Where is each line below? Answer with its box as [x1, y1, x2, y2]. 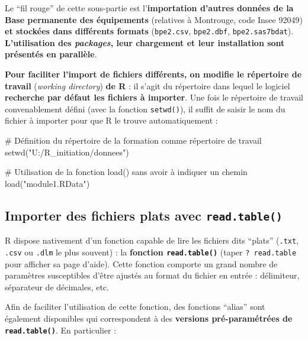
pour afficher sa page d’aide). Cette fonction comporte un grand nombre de [5, 257, 278, 270]
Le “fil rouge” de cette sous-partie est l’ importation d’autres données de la [5, 2, 294, 14]
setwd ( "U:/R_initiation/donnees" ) [5, 145, 129, 158]
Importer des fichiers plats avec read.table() [5, 206, 283, 224]
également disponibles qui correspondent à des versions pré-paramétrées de [5, 312, 293, 324]
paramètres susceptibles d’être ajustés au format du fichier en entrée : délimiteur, [5, 269, 300, 281]
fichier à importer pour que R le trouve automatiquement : [5, 114, 218, 127]
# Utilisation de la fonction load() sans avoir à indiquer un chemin [5, 166, 248, 178]
